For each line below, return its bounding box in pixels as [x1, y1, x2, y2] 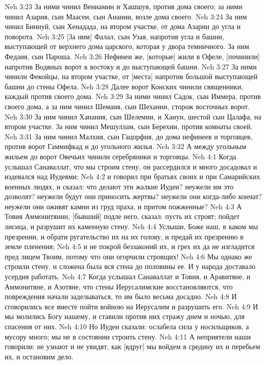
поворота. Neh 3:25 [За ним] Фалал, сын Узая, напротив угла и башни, [5, 31, 224, 41]
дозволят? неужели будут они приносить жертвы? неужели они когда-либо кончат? [5, 191, 262, 202]
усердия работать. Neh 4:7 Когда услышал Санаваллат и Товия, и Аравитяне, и [5, 271, 251, 282]
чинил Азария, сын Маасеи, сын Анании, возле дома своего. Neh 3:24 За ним [5, 11, 247, 21]
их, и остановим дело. [5, 351, 74, 361]
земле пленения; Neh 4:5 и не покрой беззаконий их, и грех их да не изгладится [5, 241, 255, 252]
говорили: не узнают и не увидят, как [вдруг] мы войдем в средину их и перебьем [5, 341, 260, 352]
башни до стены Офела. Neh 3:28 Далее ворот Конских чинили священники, [5, 81, 244, 91]
